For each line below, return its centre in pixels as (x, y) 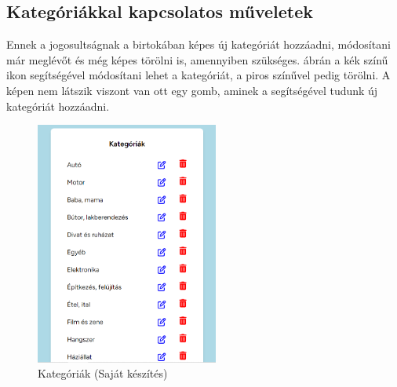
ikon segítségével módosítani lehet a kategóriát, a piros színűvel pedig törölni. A (198, 75)
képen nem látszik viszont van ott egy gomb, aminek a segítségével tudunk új (192, 90)
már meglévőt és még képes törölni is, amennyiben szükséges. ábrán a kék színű (197, 59)
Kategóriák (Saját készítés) (103, 373)
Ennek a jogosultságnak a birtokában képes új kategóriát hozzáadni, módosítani (198, 44)
